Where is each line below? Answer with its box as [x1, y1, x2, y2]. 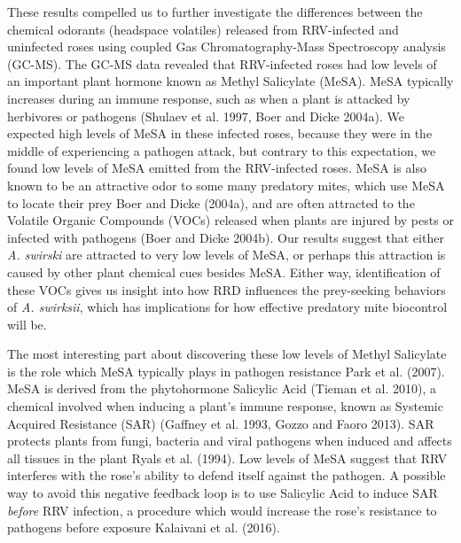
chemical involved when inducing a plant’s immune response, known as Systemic [7, 397, 443, 415]
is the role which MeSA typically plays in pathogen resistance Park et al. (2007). [7, 361, 445, 380]
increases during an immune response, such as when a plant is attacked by [7, 89, 410, 107]
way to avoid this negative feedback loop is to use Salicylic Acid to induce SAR [7, 484, 438, 502]
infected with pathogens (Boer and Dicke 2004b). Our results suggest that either [7, 228, 444, 246]
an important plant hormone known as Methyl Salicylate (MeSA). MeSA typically [7, 72, 454, 90]
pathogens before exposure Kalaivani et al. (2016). [7, 518, 280, 537]
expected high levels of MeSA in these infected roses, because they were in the [7, 124, 433, 143]
